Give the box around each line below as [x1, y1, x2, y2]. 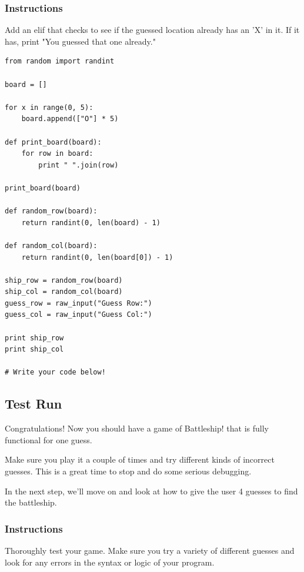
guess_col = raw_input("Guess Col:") [5, 310, 152, 319]
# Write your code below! [5, 368, 106, 377]
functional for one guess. [5, 433, 92, 446]
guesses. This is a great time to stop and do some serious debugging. [5, 465, 252, 477]
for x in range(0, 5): [5, 103, 93, 112]
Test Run [5, 394, 62, 413]
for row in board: [21, 149, 93, 158]
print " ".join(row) [38, 160, 119, 169]
